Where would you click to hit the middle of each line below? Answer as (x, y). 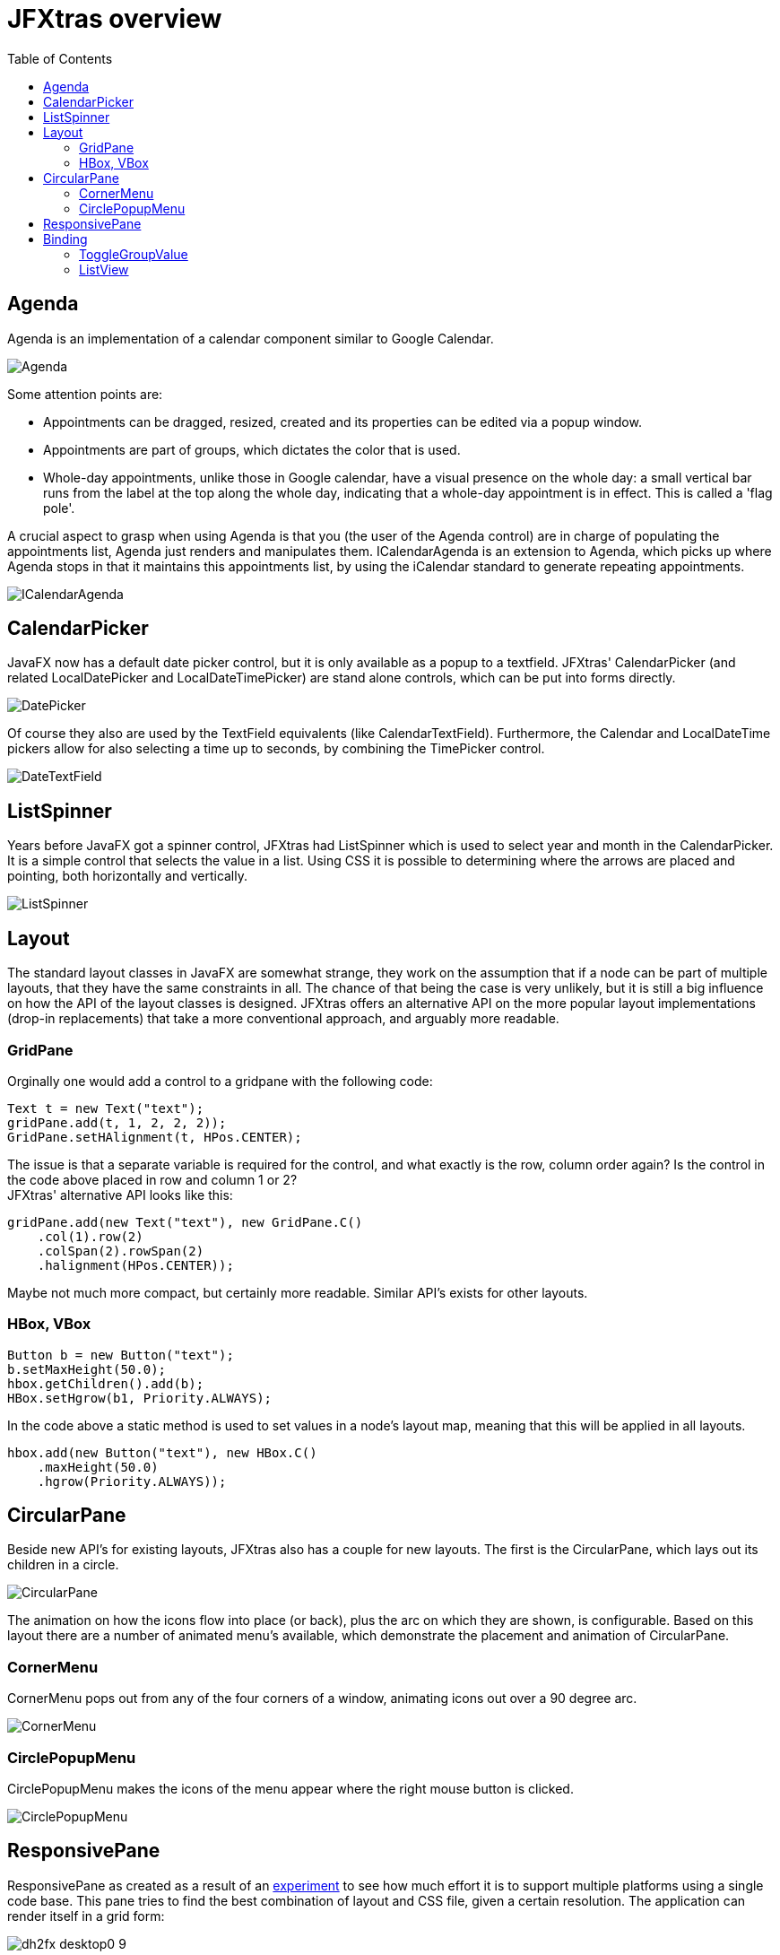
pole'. (59, 508)
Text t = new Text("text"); (106, 1108)
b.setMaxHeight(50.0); (87, 1369)
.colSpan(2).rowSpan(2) (121, 1251)
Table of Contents (60, 58)
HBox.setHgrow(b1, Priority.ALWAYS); (140, 1398)
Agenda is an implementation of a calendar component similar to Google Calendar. (251, 338)
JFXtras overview (115, 19)
